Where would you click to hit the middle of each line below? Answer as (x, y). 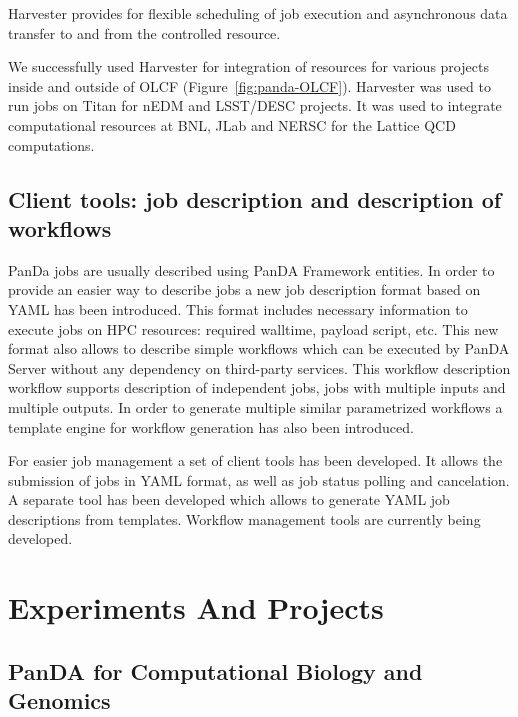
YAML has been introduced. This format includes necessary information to (238, 308)
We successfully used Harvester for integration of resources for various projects (248, 66)
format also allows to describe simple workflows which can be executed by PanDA (259, 348)
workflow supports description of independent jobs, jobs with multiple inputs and (257, 387)
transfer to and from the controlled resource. (144, 32)
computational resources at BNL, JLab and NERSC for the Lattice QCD (232, 124)
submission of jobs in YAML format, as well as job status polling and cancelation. (259, 479)
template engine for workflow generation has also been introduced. (211, 426)
